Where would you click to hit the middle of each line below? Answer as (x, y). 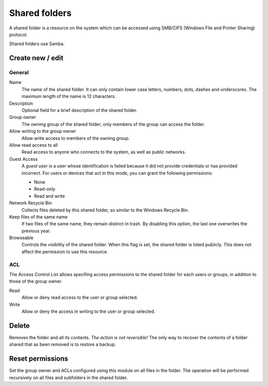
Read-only (45, 189)
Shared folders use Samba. (37, 44)
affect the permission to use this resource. (65, 252)
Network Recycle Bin (31, 203)
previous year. (36, 231)
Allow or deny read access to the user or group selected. (80, 297)
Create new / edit (36, 58)
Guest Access (24, 159)
